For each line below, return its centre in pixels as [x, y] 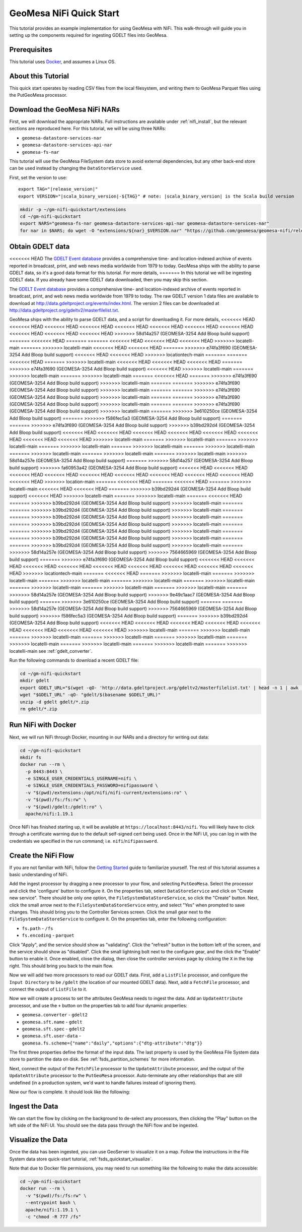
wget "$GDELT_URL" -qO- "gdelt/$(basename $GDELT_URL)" [90, 695]
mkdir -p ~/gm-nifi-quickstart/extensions [73, 209]
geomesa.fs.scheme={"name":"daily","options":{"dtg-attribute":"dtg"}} [112, 1043]
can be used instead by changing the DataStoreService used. [76, 168]
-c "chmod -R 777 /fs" [53, 1217]
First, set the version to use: [38, 177]
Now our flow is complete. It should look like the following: [70, 1092]
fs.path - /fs [37, 928]
